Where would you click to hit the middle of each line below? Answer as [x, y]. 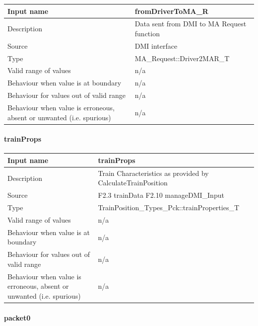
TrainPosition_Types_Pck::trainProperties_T [169, 207]
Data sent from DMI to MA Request [191, 24]
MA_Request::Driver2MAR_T [182, 58]
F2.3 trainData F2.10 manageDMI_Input [161, 195]
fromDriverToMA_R [171, 11]
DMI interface [156, 45]
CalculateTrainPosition [133, 183]
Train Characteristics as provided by [153, 173]
